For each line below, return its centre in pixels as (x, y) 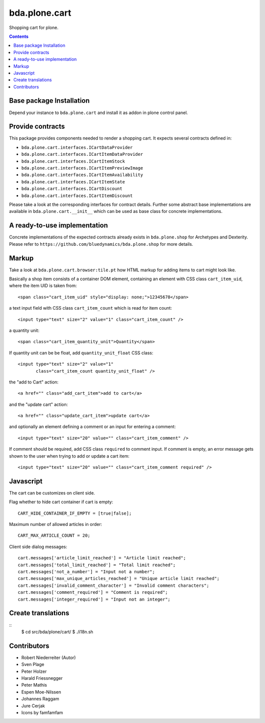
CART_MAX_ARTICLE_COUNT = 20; (54, 535)
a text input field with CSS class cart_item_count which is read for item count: (91, 308)
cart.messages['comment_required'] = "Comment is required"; (93, 593)
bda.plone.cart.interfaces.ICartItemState (73, 182)
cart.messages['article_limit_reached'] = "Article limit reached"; (102, 558)
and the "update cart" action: (39, 404)
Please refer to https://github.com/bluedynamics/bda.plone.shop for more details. (101, 244)
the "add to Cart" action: (34, 382)
